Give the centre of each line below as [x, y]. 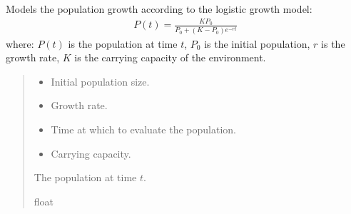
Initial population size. [100, 81]
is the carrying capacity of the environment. [170, 57]
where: [20, 43]
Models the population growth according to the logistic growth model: [159, 9]
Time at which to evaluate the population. [143, 129]
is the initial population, [257, 43]
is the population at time [123, 43]
